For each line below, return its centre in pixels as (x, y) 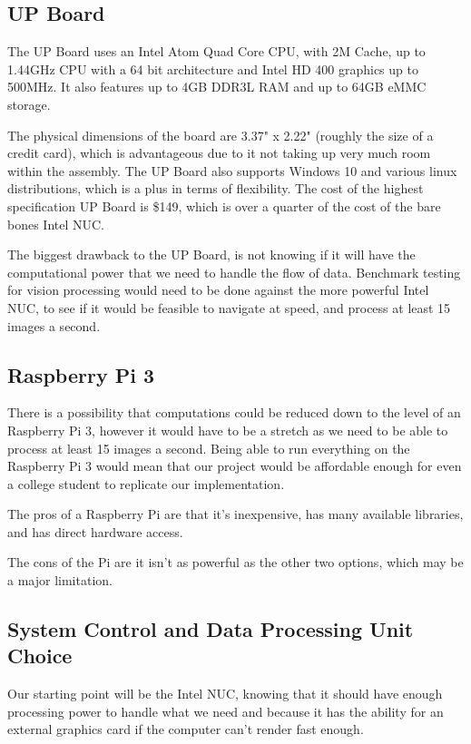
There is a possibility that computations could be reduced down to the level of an (234, 412)
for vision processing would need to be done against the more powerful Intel (218, 290)
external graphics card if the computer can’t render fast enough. (186, 729)
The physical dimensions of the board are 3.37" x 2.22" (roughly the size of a (221, 135)
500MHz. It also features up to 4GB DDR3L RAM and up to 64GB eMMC (217, 87)
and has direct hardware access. (95, 531)
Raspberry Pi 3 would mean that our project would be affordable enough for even (235, 466)
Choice (40, 656)
